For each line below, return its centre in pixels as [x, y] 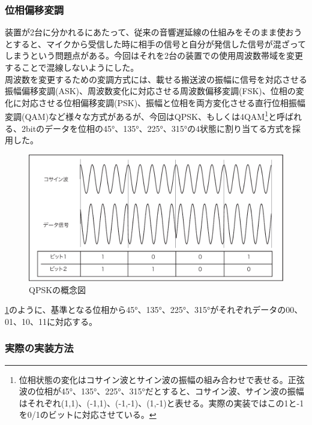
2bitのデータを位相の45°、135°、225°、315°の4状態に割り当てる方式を [157, 128]
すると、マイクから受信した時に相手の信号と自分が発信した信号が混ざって [160, 43]
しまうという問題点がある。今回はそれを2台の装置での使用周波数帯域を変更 [154, 55]
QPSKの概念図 [58, 289]
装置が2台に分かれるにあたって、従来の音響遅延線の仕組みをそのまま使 [145, 32]
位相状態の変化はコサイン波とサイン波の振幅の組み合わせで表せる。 [153, 379]
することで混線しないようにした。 [72, 67]
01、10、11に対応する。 [51, 321]
